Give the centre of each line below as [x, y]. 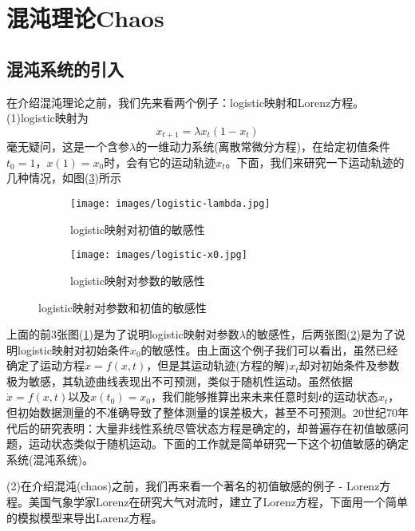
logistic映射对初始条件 [73, 349]
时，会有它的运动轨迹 [160, 162]
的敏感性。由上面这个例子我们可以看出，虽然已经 [269, 349]
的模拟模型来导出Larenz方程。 [85, 517]
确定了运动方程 [45, 365]
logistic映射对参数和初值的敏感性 [123, 307]
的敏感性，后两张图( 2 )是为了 [320, 334]
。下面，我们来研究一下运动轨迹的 [315, 162]
